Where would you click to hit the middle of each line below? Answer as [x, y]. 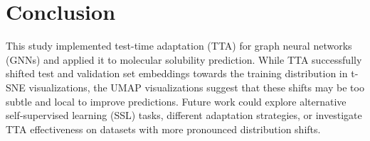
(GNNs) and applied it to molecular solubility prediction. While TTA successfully [184, 59]
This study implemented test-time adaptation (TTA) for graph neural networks [179, 46]
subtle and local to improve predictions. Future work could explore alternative [176, 101]
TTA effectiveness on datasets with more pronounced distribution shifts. [163, 129]
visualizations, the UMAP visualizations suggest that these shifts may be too [196, 87]
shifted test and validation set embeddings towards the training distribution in [177, 73]
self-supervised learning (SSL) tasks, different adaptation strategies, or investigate [184, 115]
